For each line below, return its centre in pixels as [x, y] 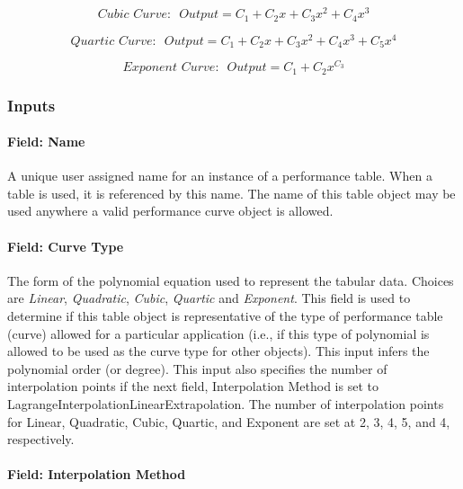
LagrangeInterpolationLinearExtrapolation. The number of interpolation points [226, 403]
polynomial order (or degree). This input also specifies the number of [197, 368]
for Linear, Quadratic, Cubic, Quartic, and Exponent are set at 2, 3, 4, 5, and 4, [229, 421]
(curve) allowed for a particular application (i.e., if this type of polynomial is [218, 333]
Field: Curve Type [66, 246]
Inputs [31, 105]
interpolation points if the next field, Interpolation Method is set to [193, 386]
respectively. [41, 439]
